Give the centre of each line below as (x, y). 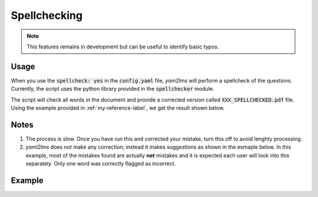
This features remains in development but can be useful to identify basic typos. (123, 47)
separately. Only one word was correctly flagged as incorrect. (101, 164)
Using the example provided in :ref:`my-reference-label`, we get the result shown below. (118, 108)
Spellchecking (47, 15)
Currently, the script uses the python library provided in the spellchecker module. (112, 89)
